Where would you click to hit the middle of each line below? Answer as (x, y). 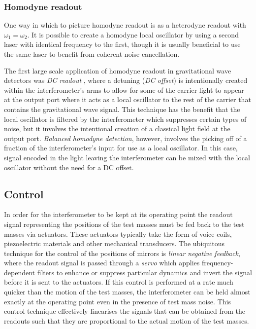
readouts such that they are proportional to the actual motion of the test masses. (127, 320)
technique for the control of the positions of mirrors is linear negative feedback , (122, 253)
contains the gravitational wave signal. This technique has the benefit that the (122, 109)
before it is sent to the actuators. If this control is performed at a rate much (119, 282)
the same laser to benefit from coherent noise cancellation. (92, 54)
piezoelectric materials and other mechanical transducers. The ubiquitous (114, 243)
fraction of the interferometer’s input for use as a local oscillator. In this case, (121, 148)
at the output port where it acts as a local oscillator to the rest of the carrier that (128, 99)
